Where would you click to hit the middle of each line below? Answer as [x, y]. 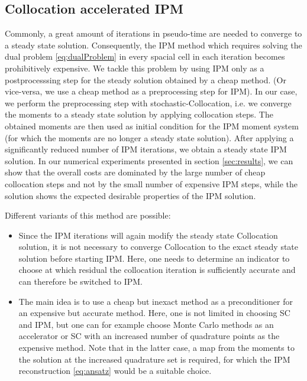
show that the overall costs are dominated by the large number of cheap [135, 172]
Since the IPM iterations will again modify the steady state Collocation [148, 235]
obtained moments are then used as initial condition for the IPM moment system [152, 126]
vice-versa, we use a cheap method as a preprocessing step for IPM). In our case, [151, 91]
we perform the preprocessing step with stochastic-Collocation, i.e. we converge [148, 102]
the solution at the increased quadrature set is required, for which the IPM [154, 359]
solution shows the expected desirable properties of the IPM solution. [130, 195]
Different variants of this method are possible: [88, 215]
